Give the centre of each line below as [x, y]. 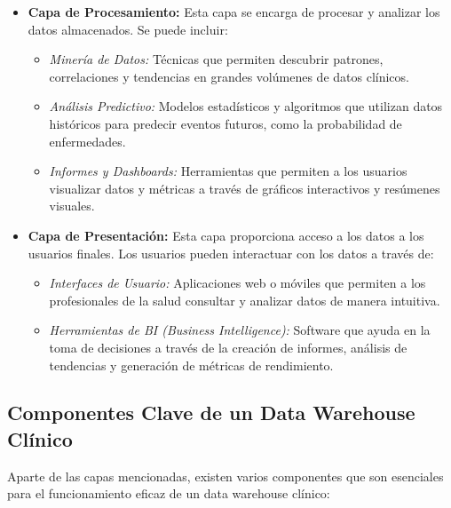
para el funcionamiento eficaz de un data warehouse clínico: [169, 493]
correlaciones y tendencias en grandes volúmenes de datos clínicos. [229, 76]
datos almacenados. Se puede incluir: [128, 29]
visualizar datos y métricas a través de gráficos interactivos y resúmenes [245, 188]
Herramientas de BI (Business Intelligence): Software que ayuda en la [240, 330]
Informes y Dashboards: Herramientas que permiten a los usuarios [228, 171]
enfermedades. [87, 141]
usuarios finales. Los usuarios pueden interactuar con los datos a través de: [231, 253]
